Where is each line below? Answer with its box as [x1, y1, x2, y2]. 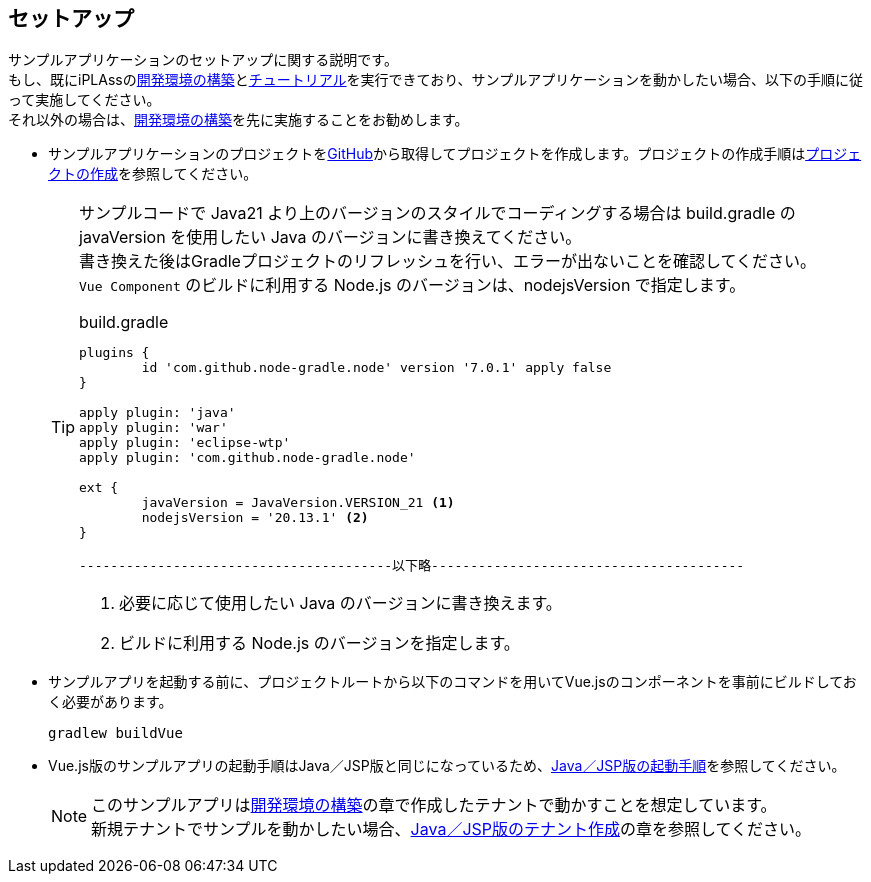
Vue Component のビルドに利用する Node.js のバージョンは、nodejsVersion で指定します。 [79, 275, 746, 296]
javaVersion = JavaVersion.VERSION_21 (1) [141, 495, 455, 511]
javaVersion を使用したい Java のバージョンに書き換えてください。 [79, 227, 582, 248]
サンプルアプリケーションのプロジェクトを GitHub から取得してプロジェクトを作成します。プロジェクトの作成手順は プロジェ [48, 145, 862, 163]
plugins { [79, 345, 150, 361]
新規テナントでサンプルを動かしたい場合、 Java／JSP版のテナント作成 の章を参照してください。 [91, 819, 812, 840]
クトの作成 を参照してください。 [48, 165, 258, 183]
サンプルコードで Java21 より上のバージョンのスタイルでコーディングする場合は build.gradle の [79, 203, 796, 224]
